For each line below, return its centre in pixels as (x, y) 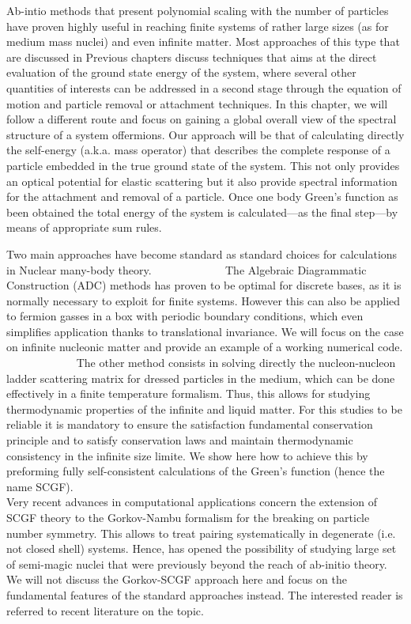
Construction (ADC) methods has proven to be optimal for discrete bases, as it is (204, 285)
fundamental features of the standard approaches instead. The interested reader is (205, 594)
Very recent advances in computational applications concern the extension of (192, 502)
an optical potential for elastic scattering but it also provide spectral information (202, 181)
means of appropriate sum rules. (84, 227)
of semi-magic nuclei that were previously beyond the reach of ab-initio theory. (197, 563)
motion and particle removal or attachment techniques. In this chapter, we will (197, 103)
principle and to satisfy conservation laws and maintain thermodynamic (180, 440)
